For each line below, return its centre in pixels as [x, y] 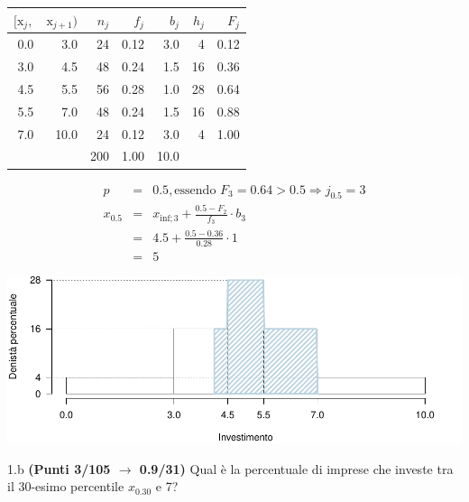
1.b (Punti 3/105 [59, 468]
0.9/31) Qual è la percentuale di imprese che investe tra [296, 468]
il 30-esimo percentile [66, 486]
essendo [195, 190]
